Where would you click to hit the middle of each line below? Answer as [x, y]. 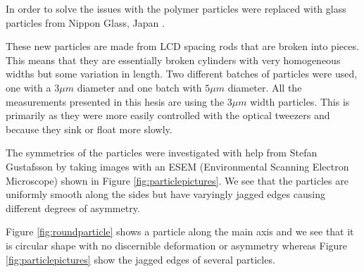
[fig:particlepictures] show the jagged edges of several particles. [140, 259]
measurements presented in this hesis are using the [115, 101]
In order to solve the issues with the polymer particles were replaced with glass [176, 8]
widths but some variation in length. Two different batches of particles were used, [182, 74]
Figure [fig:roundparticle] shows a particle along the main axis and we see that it [180, 231]
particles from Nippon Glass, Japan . [85, 22]
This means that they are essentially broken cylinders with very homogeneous [173, 60]
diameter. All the [265, 87]
